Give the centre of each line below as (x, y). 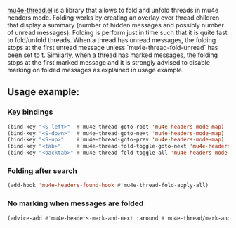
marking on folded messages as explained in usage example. (96, 70)
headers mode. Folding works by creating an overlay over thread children (113, 18)
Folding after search (42, 170)
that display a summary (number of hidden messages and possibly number (116, 25)
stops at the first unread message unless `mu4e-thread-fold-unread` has (113, 47)
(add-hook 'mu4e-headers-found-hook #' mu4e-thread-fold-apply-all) (108, 186)
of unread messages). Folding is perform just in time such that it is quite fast (117, 32)
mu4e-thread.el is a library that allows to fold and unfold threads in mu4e (113, 10)
